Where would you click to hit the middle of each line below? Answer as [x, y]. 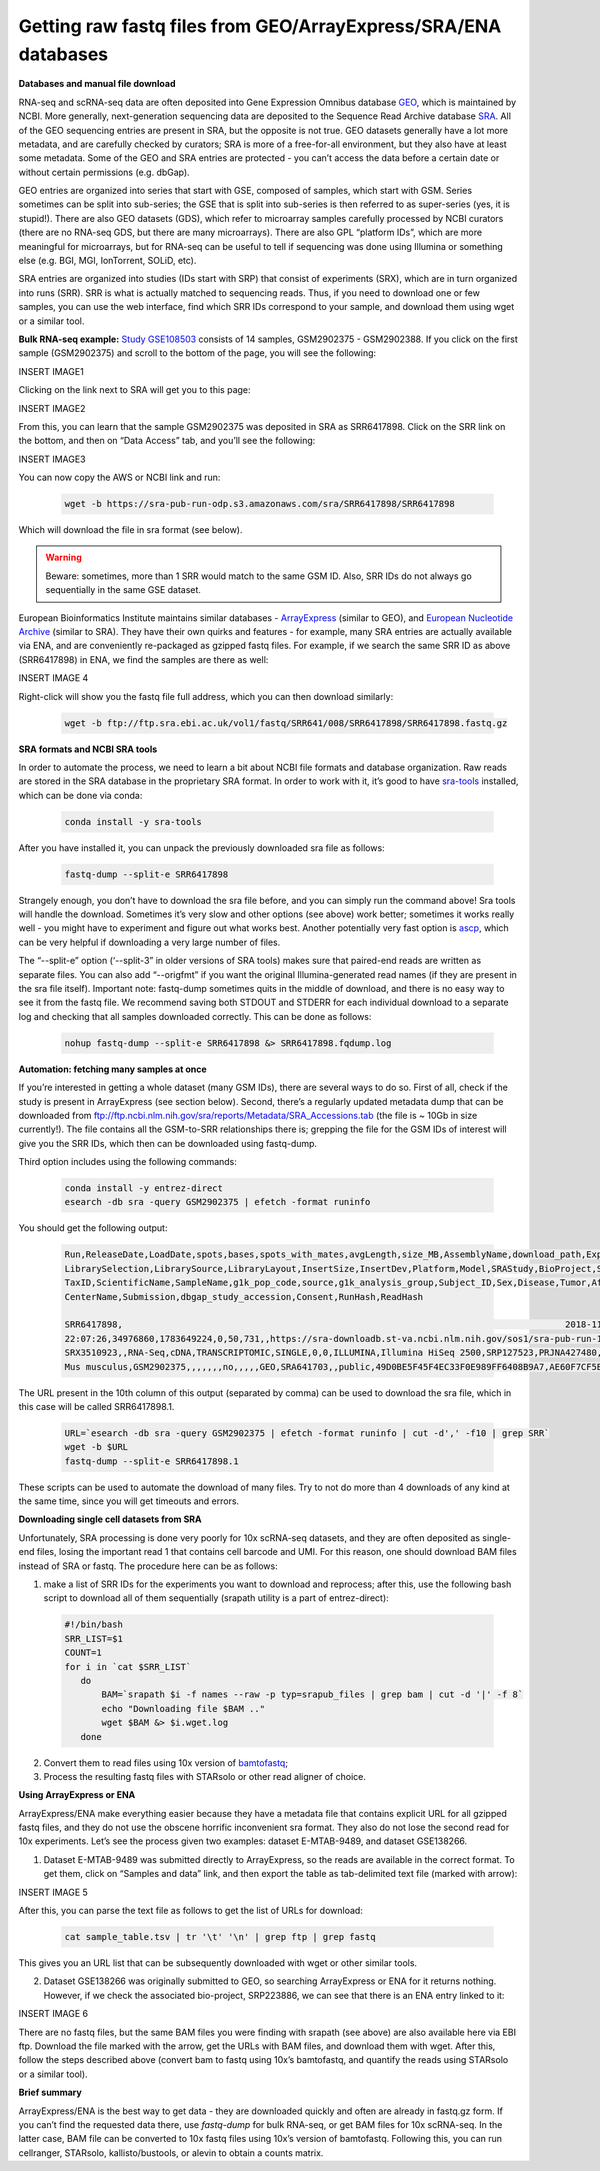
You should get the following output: [93, 1228]
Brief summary [50, 2092]
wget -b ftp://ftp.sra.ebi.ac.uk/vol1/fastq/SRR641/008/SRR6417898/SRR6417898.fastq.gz [286, 723]
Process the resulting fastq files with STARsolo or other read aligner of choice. [205, 1776]
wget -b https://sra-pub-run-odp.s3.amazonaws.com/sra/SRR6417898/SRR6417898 [259, 504]
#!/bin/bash [94, 1624]
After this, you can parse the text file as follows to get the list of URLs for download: [191, 1911]
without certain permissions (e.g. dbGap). [104, 172]
